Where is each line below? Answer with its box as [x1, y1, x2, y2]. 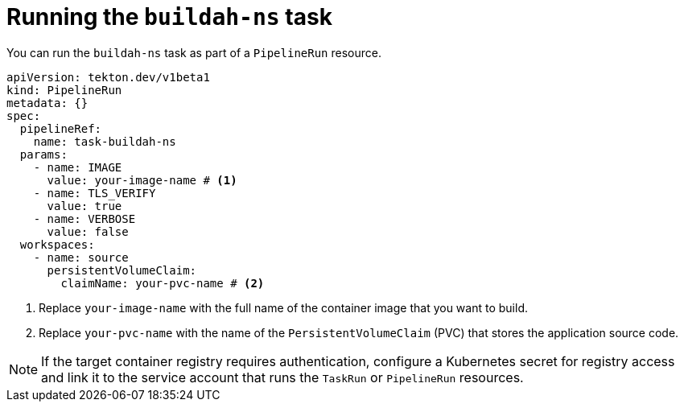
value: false [47, 225, 129, 238]
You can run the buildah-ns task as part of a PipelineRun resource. [6, 45, 381, 60]
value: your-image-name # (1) [47, 173, 237, 187]
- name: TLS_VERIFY [33, 186, 156, 200]
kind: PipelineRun [6, 83, 122, 97]
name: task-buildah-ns [33, 134, 176, 148]
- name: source [33, 250, 129, 264]
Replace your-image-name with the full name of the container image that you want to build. [39, 300, 528, 315]
